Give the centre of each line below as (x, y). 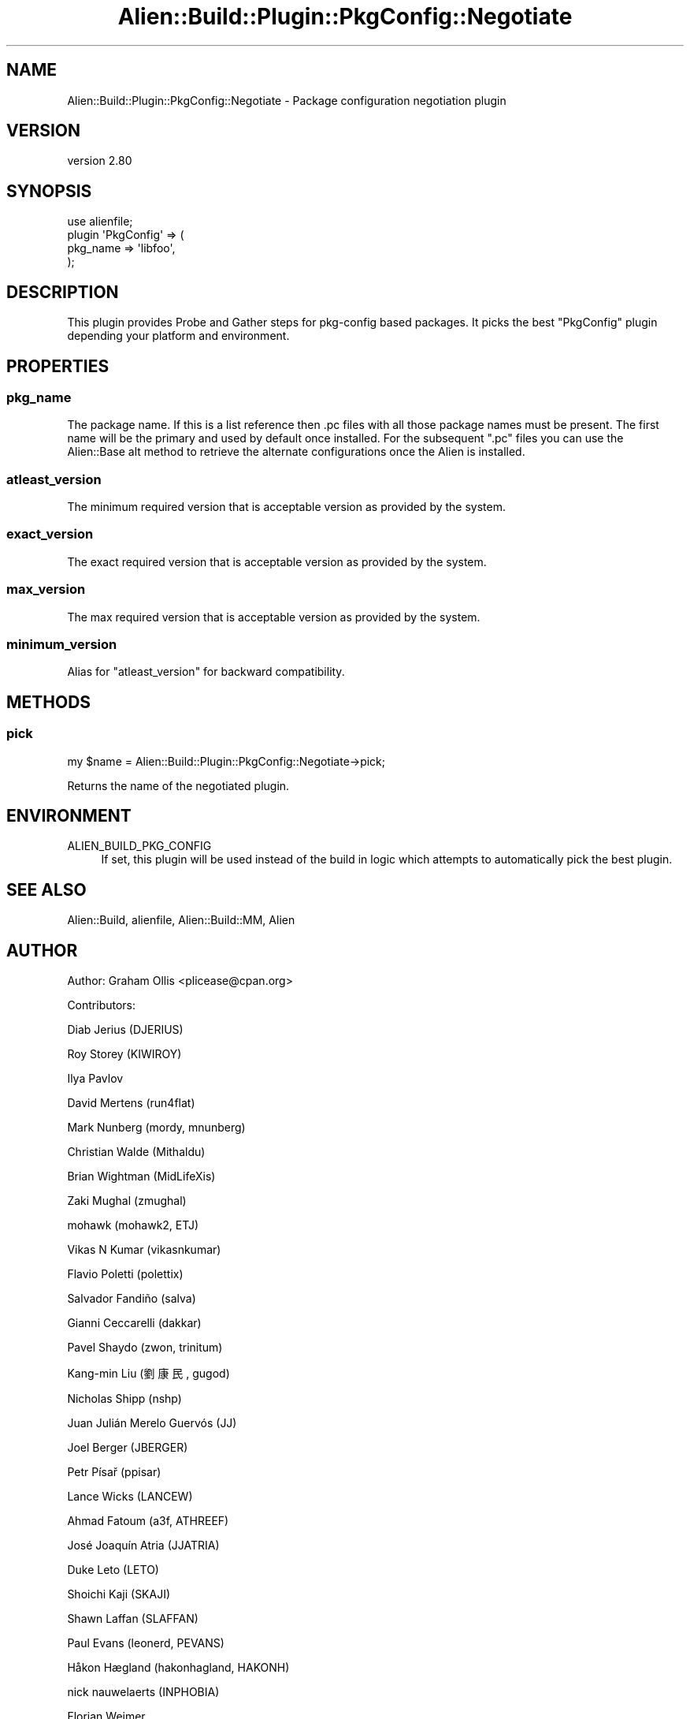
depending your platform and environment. (178, 336)
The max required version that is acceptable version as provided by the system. (274, 617)
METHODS (49, 702)
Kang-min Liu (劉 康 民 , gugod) (148, 1374)
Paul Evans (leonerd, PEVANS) (146, 1643)
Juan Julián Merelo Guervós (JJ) (152, 1423)
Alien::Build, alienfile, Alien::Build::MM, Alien (181, 920)
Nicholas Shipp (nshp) (124, 1399)
